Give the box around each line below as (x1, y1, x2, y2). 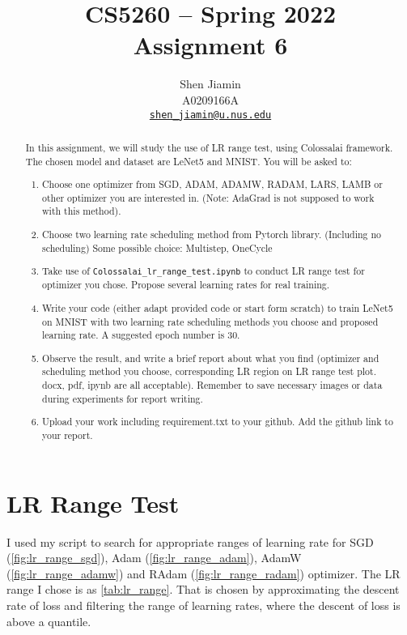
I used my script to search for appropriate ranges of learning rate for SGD (6, 533, 374, 550)
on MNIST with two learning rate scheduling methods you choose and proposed (42, 314, 379, 328)
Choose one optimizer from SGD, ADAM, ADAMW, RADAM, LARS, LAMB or (42, 177, 383, 191)
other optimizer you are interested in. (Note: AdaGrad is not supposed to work (42, 190, 375, 204)
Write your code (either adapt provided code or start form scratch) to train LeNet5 (42, 300, 393, 314)
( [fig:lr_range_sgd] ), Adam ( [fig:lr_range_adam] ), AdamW (6, 549, 302, 566)
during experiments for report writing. (42, 391, 203, 405)
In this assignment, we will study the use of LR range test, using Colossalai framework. (25, 140, 393, 154)
